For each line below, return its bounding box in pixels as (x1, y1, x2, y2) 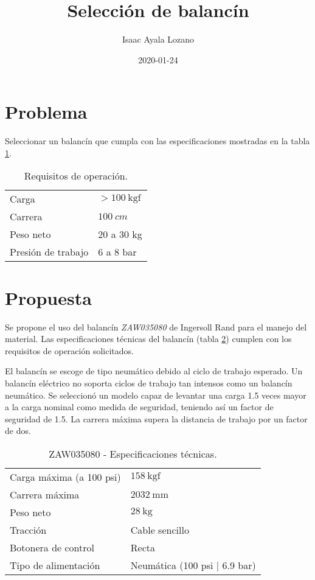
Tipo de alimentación (10, 557, 100, 572)
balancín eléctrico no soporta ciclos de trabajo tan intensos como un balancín (5, 376, 292, 389)
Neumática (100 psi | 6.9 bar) (130, 557, 256, 572)
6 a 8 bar (98, 245, 137, 259)
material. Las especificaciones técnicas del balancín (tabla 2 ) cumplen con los (5, 332, 292, 345)
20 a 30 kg (98, 227, 142, 242)
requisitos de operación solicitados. (5, 344, 134, 357)
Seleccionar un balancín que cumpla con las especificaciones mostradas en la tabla (5, 135, 310, 147)
